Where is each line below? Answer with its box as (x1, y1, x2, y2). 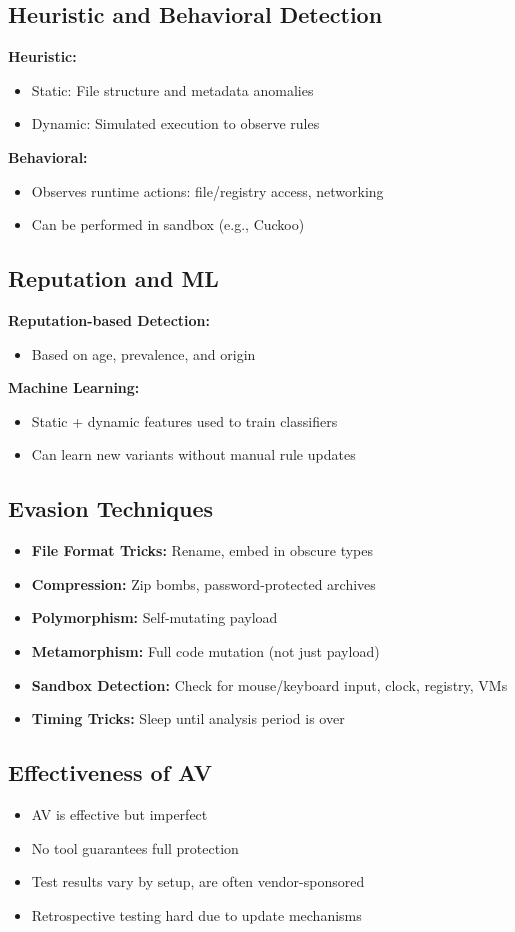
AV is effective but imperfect (31, 803, 208, 824)
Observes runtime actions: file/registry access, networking (31, 180, 384, 201)
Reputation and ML (8, 263, 219, 294)
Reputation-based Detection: (8, 309, 211, 330)
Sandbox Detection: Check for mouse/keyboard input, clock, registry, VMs (31, 674, 508, 695)
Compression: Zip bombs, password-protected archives (31, 573, 376, 594)
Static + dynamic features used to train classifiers (31, 410, 338, 431)
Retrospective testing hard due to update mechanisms (31, 904, 362, 925)
